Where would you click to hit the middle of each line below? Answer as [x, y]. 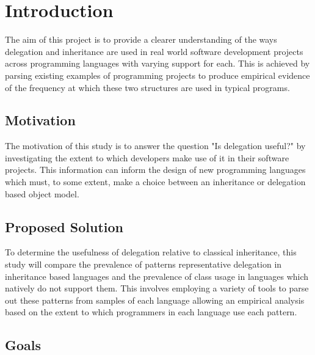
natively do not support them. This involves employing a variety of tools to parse [157, 288]
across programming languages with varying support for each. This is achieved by [157, 63]
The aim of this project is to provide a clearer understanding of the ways [141, 39]
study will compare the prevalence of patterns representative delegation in [143, 264]
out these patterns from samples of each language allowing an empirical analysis [155, 300]
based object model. [42, 193]
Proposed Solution [64, 226]
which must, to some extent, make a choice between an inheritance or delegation [155, 182]
